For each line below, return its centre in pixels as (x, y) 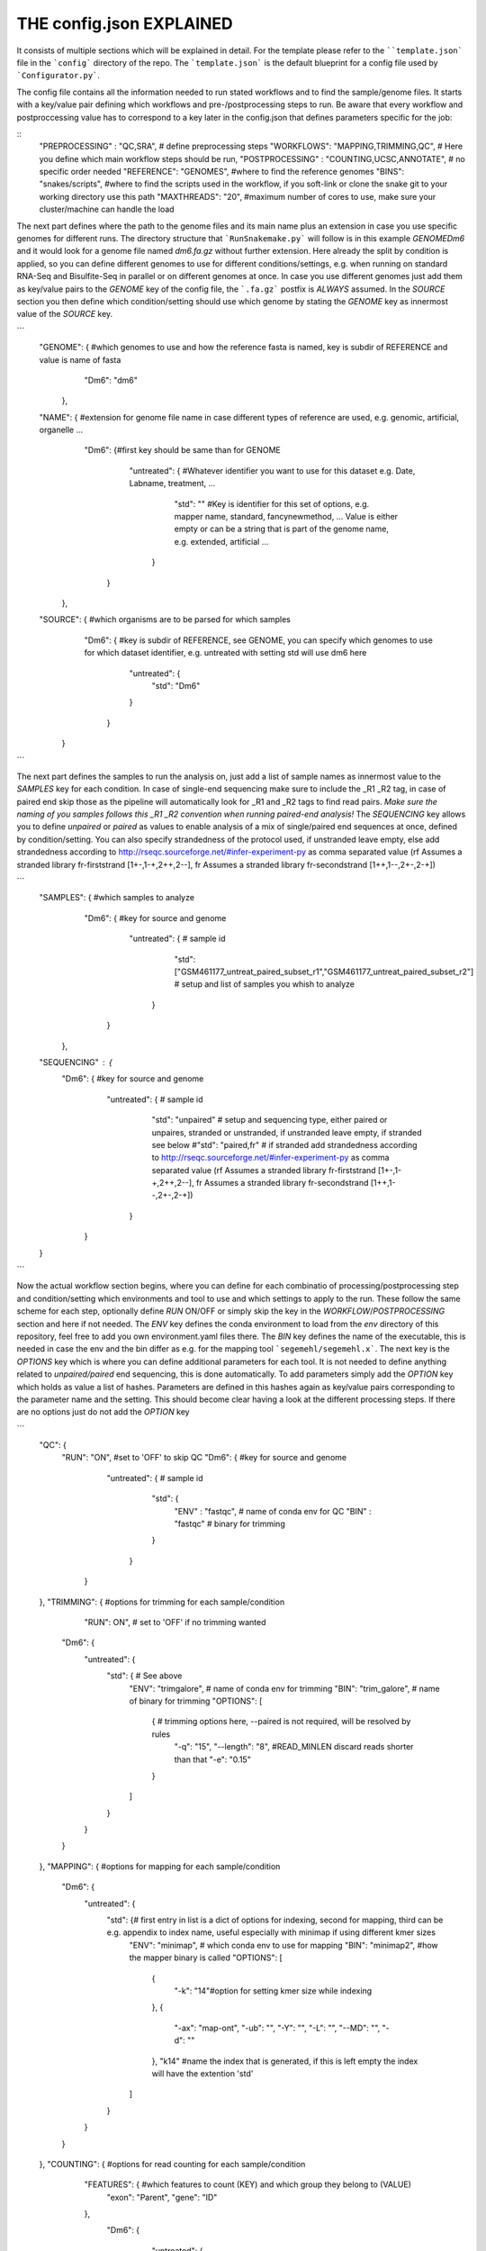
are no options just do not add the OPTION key (103, 1412)
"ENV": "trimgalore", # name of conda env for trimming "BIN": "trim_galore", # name (284, 1688)
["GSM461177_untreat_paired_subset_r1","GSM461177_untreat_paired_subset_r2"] (324, 972)
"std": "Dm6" (176, 685)
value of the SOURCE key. (65, 314)
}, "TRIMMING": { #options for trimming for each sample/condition (162, 1602)
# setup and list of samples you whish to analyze (265, 984)
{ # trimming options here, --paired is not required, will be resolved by (281, 1722)
